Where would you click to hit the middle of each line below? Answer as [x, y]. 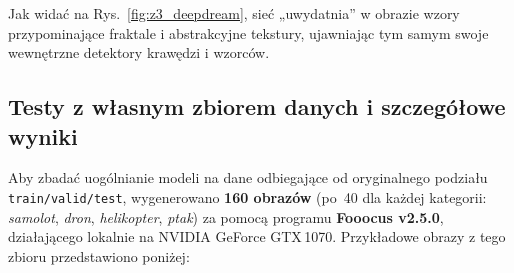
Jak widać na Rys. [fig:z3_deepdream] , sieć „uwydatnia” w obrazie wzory [234, 13]
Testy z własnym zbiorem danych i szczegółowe [257, 106]
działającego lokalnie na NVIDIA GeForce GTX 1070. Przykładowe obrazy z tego [257, 236]
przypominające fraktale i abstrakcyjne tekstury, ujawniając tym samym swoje [248, 32]
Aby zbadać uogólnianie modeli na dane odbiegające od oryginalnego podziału [248, 177]
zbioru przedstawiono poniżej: [99, 255]
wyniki [43, 135]
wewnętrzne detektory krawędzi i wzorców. [139, 52]
